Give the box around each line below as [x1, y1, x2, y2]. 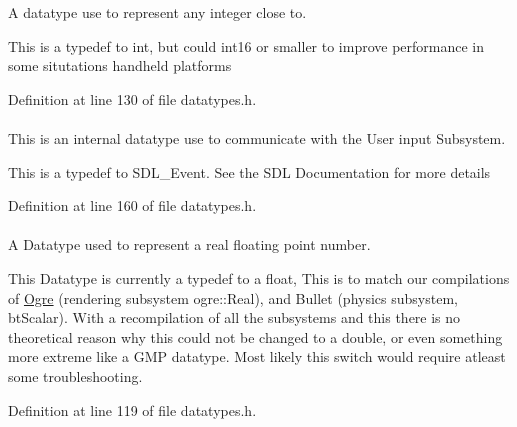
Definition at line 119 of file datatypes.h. [8, 399, 257, 420]
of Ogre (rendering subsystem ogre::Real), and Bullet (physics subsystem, [8, 287, 458, 308]
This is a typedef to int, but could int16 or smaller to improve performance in [8, 35, 485, 56]
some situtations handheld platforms [8, 55, 232, 76]
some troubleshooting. [8, 365, 143, 386]
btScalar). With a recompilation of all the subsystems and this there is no [8, 307, 461, 328]
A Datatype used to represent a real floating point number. [8, 234, 371, 255]
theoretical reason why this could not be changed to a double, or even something [8, 326, 503, 347]
